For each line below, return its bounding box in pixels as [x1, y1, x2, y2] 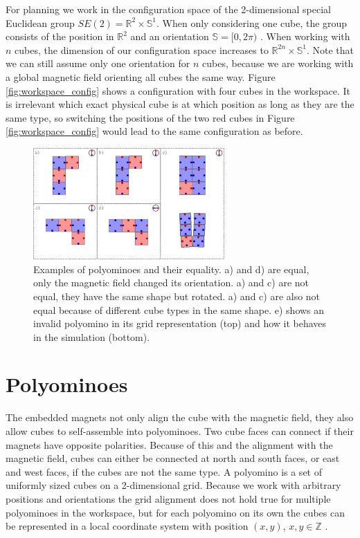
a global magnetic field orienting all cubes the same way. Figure [6, 69, 276, 84]
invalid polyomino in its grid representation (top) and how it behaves [33, 316, 327, 331]
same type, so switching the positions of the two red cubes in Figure [6, 110, 295, 124]
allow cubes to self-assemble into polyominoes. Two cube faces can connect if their [6, 424, 354, 438]
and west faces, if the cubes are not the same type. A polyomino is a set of [6, 464, 322, 479]
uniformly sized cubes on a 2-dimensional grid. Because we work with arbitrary [6, 478, 341, 492]
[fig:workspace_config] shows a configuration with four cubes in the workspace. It [6, 83, 350, 98]
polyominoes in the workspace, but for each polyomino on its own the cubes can [6, 505, 345, 519]
